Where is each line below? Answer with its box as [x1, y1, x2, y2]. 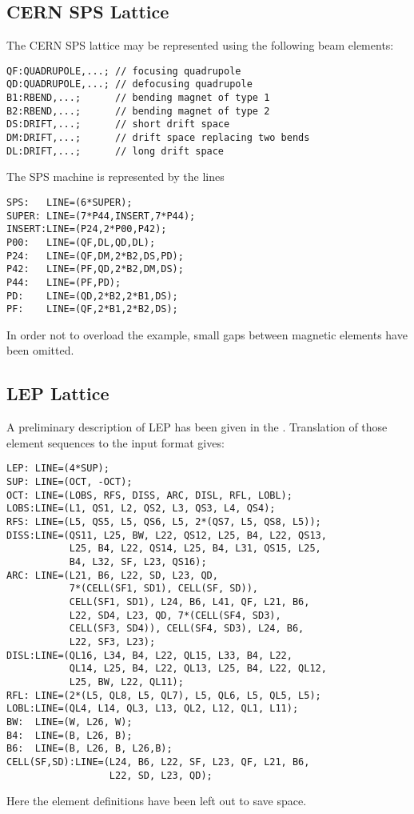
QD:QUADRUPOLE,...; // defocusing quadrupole [6, 78, 253, 90]
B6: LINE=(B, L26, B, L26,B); [6, 743, 173, 755]
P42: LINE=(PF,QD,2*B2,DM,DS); [6, 263, 184, 275]
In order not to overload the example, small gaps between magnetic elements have [6, 326, 408, 343]
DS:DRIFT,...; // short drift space [6, 118, 230, 130]
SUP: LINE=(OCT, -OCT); [6, 476, 133, 488]
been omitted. [6, 342, 74, 359]
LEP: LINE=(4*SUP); [6, 463, 109, 475]
